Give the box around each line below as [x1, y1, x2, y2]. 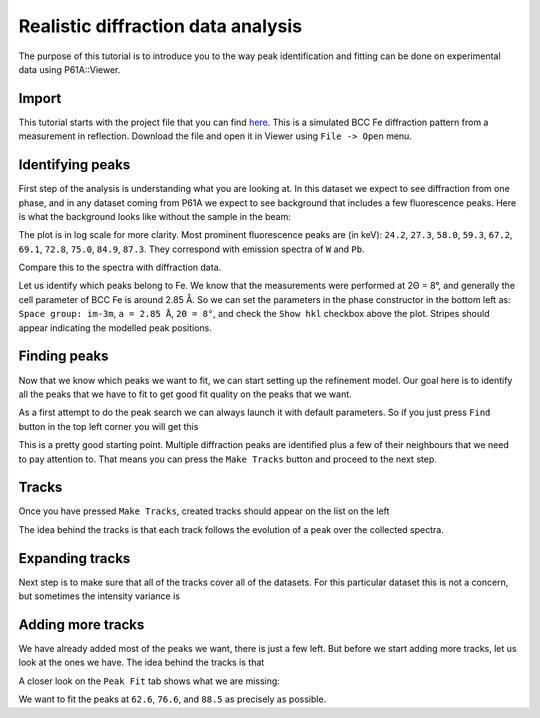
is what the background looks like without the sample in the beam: [18, 210, 292, 222]
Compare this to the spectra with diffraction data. [18, 261, 222, 274]
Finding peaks [18, 348, 109, 365]
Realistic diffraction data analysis [18, 15, 303, 37]
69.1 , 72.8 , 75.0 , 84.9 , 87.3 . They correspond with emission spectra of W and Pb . [18, 243, 365, 255]
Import [18, 90, 62, 107]
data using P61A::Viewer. [18, 63, 121, 75]
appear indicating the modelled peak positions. [18, 321, 212, 334]
